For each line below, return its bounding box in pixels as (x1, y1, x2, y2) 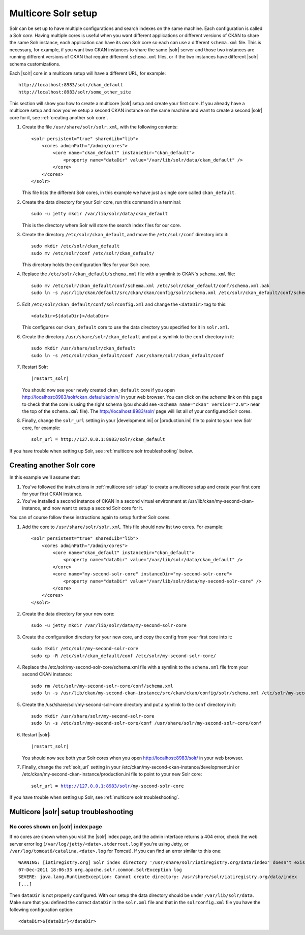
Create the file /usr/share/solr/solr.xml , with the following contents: (22, 124, 178, 130)
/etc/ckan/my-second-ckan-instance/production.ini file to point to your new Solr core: (22, 771, 202, 777)
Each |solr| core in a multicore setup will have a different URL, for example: (9, 70, 166, 76)
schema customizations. (9, 61, 60, 67)
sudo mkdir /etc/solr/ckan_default (31, 243, 120, 249)
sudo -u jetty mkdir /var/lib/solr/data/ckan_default (31, 211, 168, 217)
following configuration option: (9, 907, 74, 913)
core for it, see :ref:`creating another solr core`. (9, 114, 108, 120)
